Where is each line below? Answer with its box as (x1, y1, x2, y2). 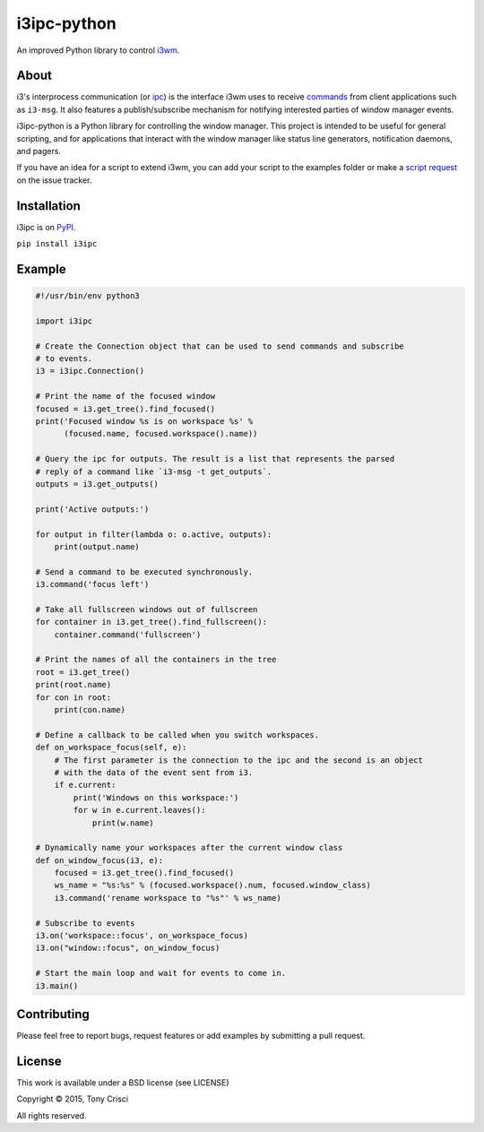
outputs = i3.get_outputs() (35, 479, 159, 488)
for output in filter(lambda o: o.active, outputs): (35, 529, 272, 540)
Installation (16, 198, 81, 213)
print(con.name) (54, 704, 125, 714)
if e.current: (54, 780, 117, 791)
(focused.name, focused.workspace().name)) (64, 428, 258, 439)
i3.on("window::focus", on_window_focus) (35, 943, 220, 954)
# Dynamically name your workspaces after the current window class (35, 843, 343, 853)
